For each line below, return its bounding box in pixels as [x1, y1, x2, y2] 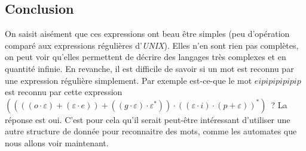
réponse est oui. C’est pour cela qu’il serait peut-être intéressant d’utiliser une [5, 113, 290, 125]
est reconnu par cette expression [5, 86, 123, 98]
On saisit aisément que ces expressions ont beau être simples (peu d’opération [5, 27, 290, 40]
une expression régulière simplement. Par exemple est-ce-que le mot [5, 74, 252, 86]
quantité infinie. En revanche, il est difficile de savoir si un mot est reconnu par [5, 62, 294, 74]
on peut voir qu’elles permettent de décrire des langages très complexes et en [5, 51, 286, 63]
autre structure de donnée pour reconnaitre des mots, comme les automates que [5, 125, 297, 137]
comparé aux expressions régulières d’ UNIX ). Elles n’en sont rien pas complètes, [5, 39, 299, 51]
